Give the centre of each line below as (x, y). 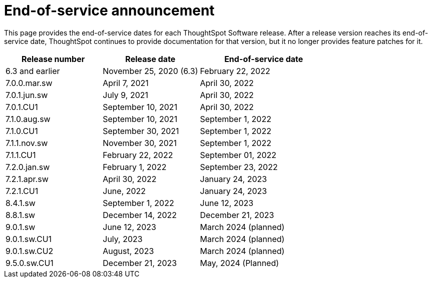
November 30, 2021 (140, 143)
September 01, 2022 (238, 155)
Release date (150, 59)
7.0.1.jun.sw (27, 95)
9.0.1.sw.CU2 (30, 251)
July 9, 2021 (126, 95)
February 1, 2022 (135, 167)
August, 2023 (128, 251)
